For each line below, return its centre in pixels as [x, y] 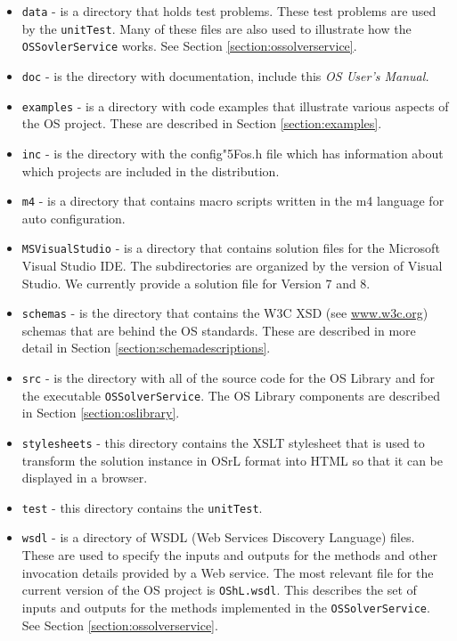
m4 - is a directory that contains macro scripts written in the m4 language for [233, 201]
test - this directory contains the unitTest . [142, 507]
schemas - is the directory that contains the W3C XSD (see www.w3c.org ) [225, 313]
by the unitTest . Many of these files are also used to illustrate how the [216, 28]
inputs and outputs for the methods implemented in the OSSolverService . [226, 607]
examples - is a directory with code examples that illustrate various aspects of [235, 105]
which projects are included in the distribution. [151, 170]
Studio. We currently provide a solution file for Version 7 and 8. [196, 283]
